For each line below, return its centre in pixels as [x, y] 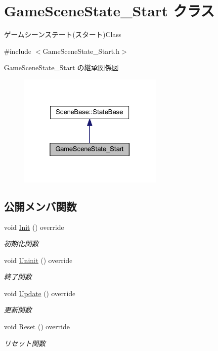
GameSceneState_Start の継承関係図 [62, 67]
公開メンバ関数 [40, 206]
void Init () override [34, 227]
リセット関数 [25, 343]
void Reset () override [37, 327]
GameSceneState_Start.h [81, 51]
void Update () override [40, 293]
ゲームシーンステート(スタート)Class [63, 34]
